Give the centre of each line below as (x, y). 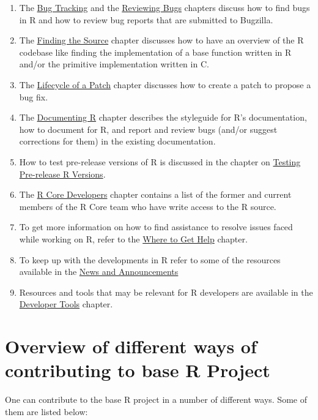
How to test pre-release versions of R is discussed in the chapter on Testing (160, 161)
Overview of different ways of (131, 346)
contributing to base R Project (138, 370)
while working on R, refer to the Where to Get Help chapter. (133, 238)
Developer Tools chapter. (66, 304)
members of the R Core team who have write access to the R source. (148, 206)
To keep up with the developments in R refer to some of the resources (150, 259)
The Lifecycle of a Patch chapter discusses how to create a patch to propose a (165, 84)
